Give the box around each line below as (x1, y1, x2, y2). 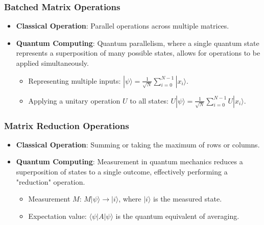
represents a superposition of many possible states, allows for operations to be (16, 47, 260, 58)
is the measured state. (153, 193, 222, 204)
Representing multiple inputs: (28, 75, 121, 86)
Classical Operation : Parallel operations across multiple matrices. (16, 20, 229, 31)
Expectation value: (28, 210, 87, 221)
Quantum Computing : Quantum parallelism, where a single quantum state (16, 37, 259, 48)
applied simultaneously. (16, 58, 89, 68)
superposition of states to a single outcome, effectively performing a (16, 166, 228, 177)
